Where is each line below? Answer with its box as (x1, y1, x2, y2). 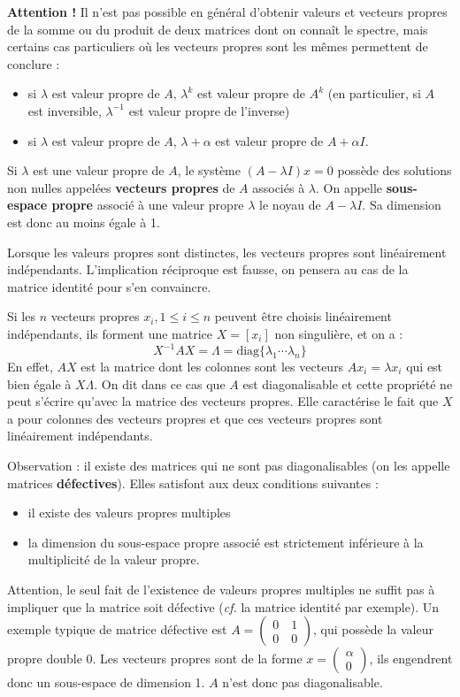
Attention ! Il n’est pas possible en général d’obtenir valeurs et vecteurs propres (7, 3, 448, 20)
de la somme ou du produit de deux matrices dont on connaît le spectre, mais (7, 19, 428, 38)
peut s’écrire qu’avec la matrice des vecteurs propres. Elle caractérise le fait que (7, 392, 439, 410)
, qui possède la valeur (313, 620, 433, 639)
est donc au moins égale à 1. (7, 212, 160, 231)
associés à (252, 178, 305, 196)
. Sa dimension (362, 195, 441, 214)
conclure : (7, 54, 60, 73)
